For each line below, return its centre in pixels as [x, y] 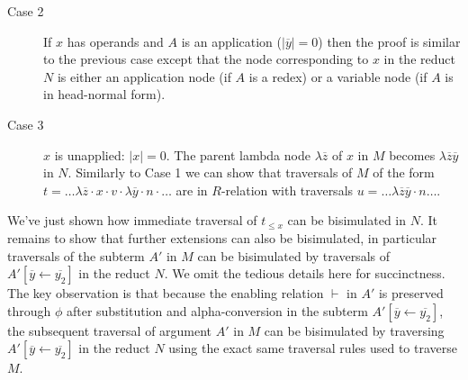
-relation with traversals [287, 190]
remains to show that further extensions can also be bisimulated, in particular [222, 237]
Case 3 [26, 124]
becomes [412, 154]
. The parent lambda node [238, 154]
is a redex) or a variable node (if [338, 76]
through [29, 310]
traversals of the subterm [76, 255]
